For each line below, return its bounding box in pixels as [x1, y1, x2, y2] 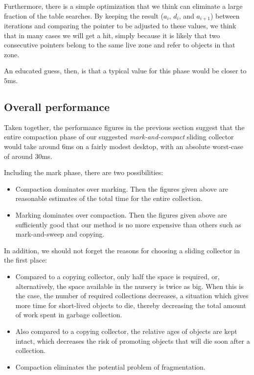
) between [210, 10, 240, 21]
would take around [4, 141, 60, 151]
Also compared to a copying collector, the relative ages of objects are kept [15, 326, 237, 336]
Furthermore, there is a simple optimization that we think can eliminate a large [4, 1, 243, 11]
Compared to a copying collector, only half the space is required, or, [15, 271, 220, 281]
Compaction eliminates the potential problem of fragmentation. [15, 361, 206, 372]
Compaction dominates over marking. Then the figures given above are [15, 183, 229, 194]
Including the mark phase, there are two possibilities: [4, 167, 163, 177]
